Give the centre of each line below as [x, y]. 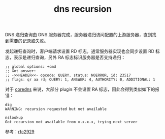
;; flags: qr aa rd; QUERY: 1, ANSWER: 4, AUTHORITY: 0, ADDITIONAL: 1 [80, 80]
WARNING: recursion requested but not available [56, 109]
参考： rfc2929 [20, 132]
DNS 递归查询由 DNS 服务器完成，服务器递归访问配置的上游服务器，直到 [79, 35]
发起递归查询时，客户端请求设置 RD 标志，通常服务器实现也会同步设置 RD [80, 51]
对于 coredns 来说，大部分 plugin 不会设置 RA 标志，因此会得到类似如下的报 [82, 89]
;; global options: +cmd [31, 67]
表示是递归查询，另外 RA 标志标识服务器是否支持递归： [69, 57]
